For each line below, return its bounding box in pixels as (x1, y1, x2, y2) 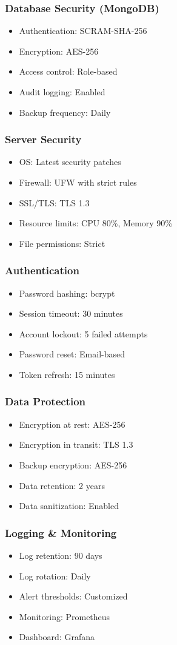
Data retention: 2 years (19, 479, 105, 491)
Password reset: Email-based (19, 348, 125, 360)
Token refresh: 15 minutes (19, 368, 115, 380)
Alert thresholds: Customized (19, 590, 128, 603)
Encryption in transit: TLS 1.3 (19, 438, 133, 451)
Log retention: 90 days (19, 549, 102, 561)
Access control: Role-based (19, 65, 118, 78)
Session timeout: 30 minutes (19, 307, 123, 320)
